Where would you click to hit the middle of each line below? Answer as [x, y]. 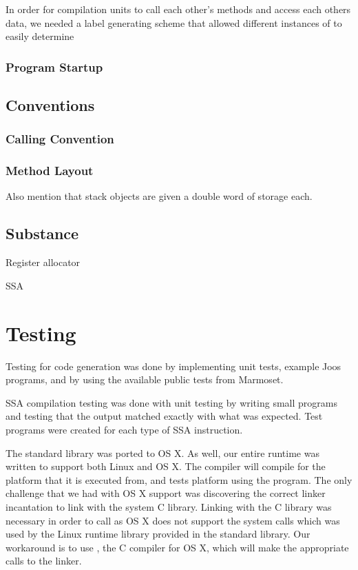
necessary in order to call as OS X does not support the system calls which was [173, 520]
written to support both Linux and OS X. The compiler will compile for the [166, 466]
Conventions [50, 105]
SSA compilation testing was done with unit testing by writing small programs [171, 402]
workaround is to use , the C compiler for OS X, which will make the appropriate [177, 547]
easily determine [40, 36]
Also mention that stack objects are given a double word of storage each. [159, 196]
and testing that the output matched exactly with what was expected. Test [164, 416]
